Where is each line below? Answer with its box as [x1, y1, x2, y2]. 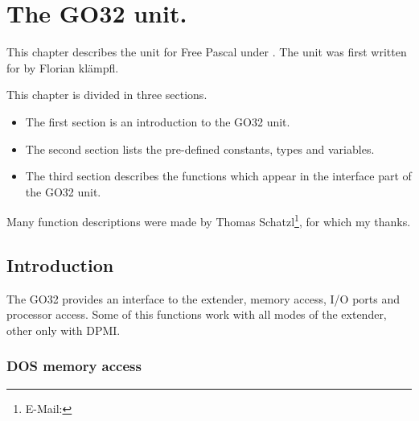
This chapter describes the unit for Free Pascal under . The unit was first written [6, 43, 407, 60]
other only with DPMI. [6, 321, 121, 338]
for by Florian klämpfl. [6, 59, 119, 76]
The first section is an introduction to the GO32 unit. [25, 113, 290, 130]
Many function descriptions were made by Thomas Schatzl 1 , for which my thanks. [6, 211, 411, 229]
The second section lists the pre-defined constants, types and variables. [25, 140, 375, 157]
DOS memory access [6, 356, 142, 376]
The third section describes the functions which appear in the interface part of [25, 167, 412, 184]
